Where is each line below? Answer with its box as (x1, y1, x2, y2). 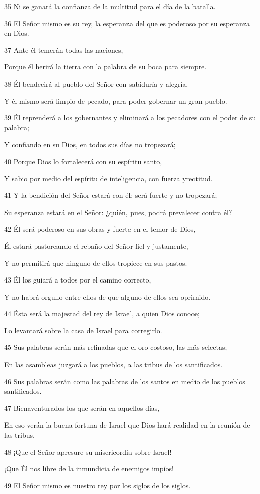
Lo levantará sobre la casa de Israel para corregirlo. (4, 325, 162, 335)
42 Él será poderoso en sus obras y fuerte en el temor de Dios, (4, 224, 196, 234)
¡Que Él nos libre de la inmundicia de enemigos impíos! (4, 463, 174, 474)
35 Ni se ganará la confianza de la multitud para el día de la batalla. (4, 1, 216, 11)
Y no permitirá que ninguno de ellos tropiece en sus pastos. (4, 257, 187, 268)
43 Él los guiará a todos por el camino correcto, (4, 274, 151, 285)
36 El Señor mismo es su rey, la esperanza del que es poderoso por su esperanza (4, 18, 250, 28)
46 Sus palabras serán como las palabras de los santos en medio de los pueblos (4, 376, 245, 386)
